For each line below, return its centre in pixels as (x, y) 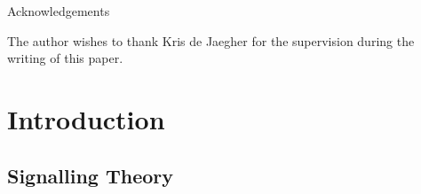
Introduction (86, 118)
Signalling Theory (91, 175)
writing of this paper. (65, 58)
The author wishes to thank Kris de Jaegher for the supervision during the (211, 40)
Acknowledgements (59, 11)
